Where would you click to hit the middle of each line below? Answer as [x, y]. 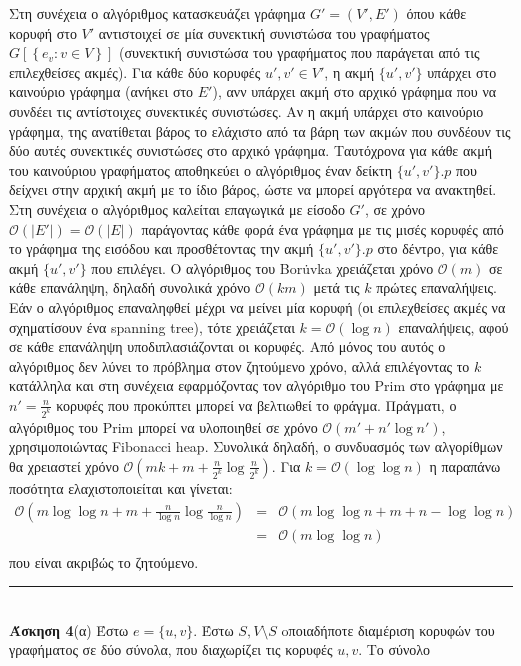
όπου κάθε [436, 13]
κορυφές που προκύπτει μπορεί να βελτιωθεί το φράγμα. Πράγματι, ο [256, 404]
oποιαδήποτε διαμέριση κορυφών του [388, 629]
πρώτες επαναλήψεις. [436, 287]
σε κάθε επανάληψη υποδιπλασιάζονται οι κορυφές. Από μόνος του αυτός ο [227, 346]
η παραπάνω [465, 465]
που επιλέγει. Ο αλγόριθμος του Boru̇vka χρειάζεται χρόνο [262, 267]
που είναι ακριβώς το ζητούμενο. [104, 561]
